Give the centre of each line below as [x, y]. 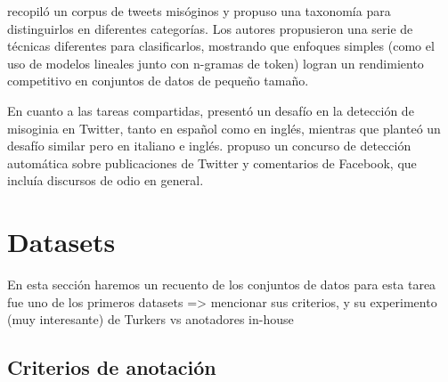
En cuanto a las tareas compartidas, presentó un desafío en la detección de [211, 110]
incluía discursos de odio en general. [106, 180]
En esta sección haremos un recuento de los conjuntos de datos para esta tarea [222, 284]
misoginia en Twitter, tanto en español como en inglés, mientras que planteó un [224, 128]
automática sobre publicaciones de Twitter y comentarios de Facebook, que [212, 163]
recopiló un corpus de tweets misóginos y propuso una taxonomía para [199, 11]
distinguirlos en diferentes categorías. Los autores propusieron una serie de [210, 28]
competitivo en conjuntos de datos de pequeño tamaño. [158, 81]
